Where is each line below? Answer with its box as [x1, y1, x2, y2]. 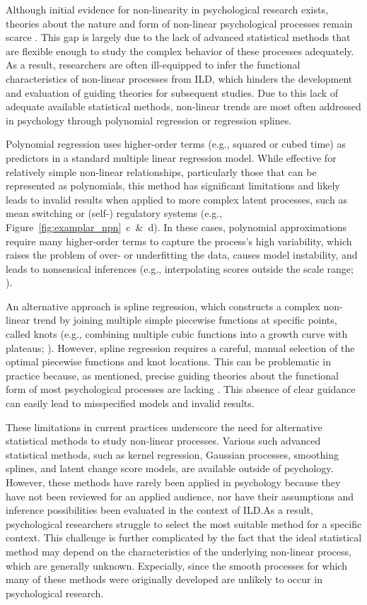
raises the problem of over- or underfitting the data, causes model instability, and [6, 247, 358, 262]
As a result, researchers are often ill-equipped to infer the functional [6, 57, 301, 72]
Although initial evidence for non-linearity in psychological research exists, [6, 2, 328, 16]
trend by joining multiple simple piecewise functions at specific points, [33, 312, 337, 327]
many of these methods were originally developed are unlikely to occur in [6, 572, 322, 587]
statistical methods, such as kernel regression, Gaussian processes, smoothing [6, 447, 339, 462]
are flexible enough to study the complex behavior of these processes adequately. [6, 43, 354, 58]
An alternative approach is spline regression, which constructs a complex [6, 298, 320, 313]
